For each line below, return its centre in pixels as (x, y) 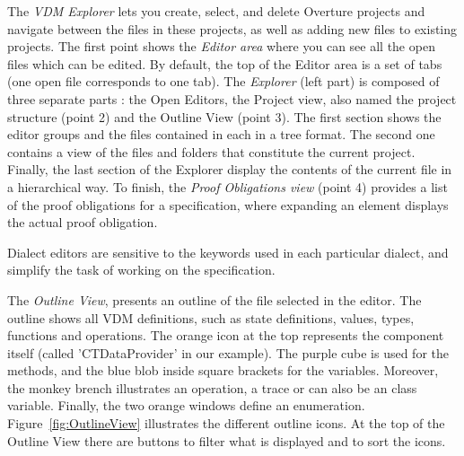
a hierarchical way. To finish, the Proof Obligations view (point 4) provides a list (228, 186)
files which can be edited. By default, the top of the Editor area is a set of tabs (225, 63)
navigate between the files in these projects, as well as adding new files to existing (232, 28)
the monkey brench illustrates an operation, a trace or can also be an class (212, 387)
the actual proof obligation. (83, 222)
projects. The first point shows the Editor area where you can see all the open (221, 46)
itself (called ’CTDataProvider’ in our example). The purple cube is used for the (228, 352)
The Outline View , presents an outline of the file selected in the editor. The (214, 299)
